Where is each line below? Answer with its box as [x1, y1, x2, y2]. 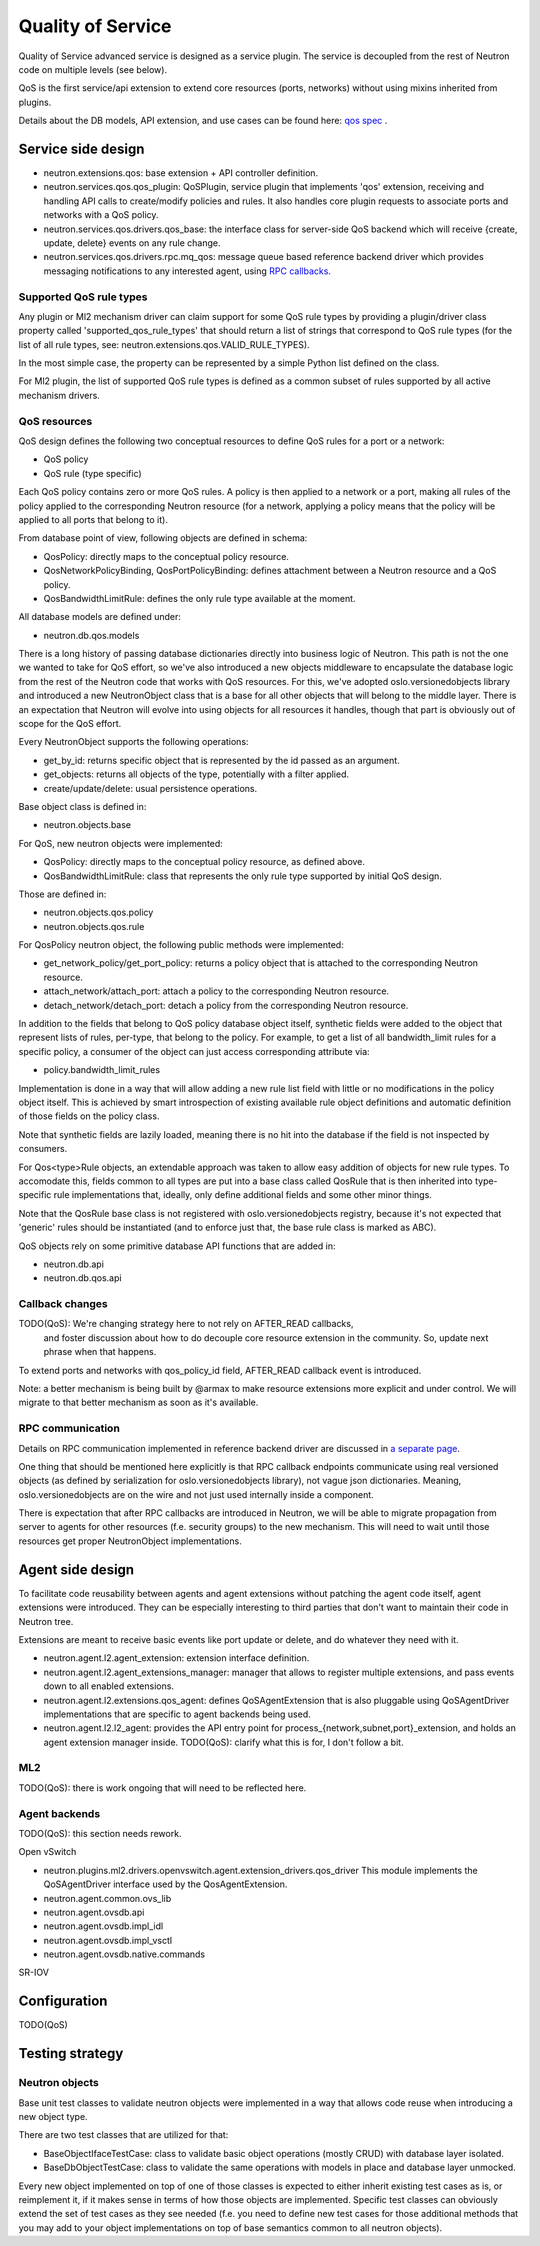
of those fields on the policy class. [18, 1110, 160, 1122]
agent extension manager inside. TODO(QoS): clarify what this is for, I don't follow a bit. [43, 1736, 404, 1748]
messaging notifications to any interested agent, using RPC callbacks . [43, 265, 332, 277]
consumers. [18, 1143, 68, 1155]
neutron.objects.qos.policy [43, 906, 154, 919]
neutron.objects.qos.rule [43, 920, 145, 932]
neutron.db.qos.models [43, 629, 140, 641]
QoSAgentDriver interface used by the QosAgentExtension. [43, 1878, 288, 1890]
